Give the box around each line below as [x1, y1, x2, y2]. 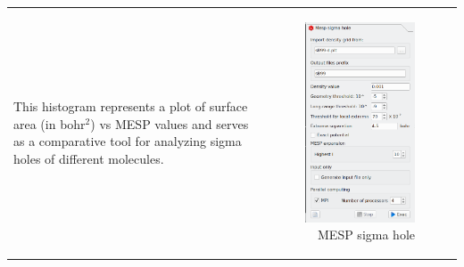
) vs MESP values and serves [90, 114, 249, 133]
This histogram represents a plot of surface [13, 97, 248, 116]
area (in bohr [13, 114, 86, 133]
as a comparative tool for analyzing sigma [13, 132, 242, 150]
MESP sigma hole [318, 225, 415, 244]
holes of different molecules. [13, 149, 164, 167]
